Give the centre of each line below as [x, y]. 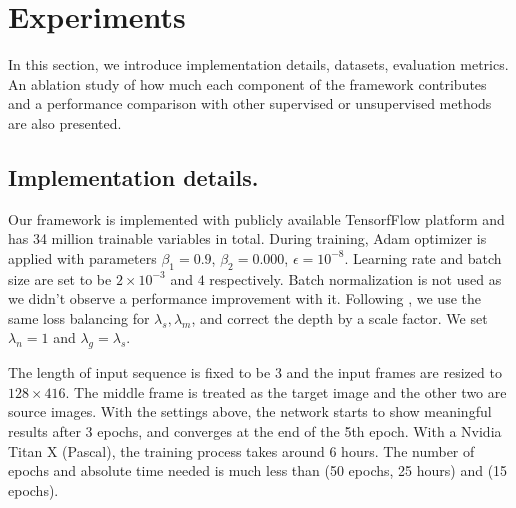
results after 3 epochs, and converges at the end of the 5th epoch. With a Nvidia [255, 431]
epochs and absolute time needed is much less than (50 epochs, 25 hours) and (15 [258, 470]
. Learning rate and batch [423, 257]
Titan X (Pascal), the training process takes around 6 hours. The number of [241, 450]
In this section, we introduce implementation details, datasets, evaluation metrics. [258, 64]
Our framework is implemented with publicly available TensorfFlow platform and [256, 218]
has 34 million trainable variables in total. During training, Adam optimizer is [247, 238]
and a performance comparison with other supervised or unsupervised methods [250, 103]
